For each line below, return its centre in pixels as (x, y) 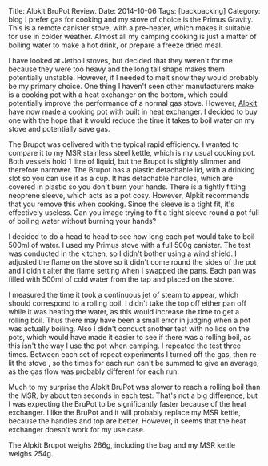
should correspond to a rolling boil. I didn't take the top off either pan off (127, 303)
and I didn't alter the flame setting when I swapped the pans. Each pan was (132, 271)
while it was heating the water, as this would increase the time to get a (124, 312)
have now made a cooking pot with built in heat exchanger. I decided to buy (133, 111)
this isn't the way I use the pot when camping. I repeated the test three (125, 346)
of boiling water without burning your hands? (82, 221)
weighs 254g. (31, 454)
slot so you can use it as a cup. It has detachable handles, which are (121, 178)
